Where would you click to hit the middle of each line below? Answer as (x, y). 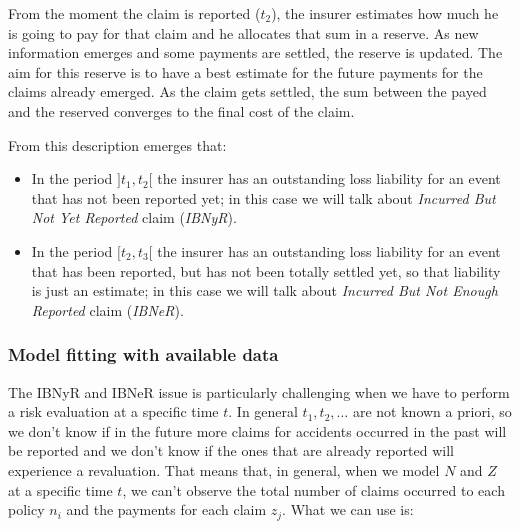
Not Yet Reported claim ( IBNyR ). (134, 217)
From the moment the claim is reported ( (134, 13)
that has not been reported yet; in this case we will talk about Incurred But (263, 197)
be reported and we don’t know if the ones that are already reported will (231, 450)
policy (26, 509)
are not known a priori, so (432, 411)
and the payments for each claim (166, 509)
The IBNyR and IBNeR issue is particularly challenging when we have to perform (259, 391)
